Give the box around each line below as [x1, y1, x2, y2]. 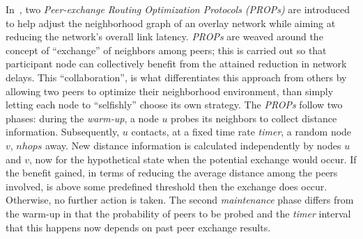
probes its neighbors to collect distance [171, 110, 337, 125]
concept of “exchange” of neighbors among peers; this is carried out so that [6, 42, 327, 57]
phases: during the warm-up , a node [6, 110, 159, 125]
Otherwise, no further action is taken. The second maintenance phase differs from [6, 192, 354, 207]
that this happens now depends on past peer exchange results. [6, 220, 271, 234]
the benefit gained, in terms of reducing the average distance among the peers [6, 165, 338, 180]
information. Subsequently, [6, 124, 120, 139]
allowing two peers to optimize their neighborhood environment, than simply [6, 83, 334, 98]
